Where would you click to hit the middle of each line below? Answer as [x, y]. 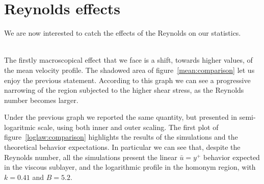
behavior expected [232, 157]
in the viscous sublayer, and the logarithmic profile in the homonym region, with [130, 167]
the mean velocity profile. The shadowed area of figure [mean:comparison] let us [129, 70]
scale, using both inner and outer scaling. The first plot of [128, 127]
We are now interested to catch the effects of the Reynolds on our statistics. [123, 33]
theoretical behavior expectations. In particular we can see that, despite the [122, 147]
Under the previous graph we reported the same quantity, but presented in [121, 117]
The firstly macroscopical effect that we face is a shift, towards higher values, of [128, 60]
